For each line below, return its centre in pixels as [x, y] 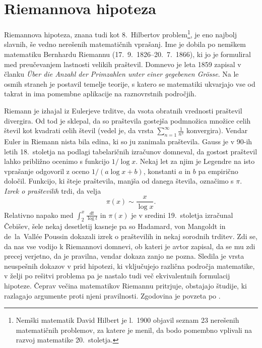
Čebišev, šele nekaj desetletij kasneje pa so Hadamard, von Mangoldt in [115, 226]
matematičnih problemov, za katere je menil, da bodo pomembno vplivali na [134, 330]
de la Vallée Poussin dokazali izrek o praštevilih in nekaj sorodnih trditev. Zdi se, [131, 236]
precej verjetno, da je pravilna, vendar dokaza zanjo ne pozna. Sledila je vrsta [124, 256]
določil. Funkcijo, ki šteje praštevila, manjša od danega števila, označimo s [119, 181]
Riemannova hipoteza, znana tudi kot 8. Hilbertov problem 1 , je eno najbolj [120, 34]
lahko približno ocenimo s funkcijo [57, 161]
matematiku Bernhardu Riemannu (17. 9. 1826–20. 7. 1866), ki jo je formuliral [127, 54]
